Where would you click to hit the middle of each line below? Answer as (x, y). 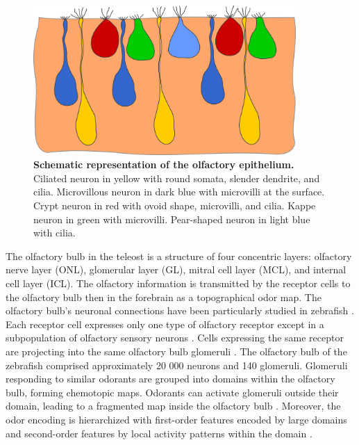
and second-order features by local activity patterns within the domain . (159, 433)
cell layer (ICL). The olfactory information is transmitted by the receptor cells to (178, 283)
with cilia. (55, 233)
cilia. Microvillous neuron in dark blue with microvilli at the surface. (179, 192)
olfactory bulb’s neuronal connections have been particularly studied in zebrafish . (180, 310)
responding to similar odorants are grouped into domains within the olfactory (170, 379)
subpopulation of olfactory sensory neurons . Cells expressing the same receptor (175, 338)
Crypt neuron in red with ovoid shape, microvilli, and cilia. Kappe (175, 205)
